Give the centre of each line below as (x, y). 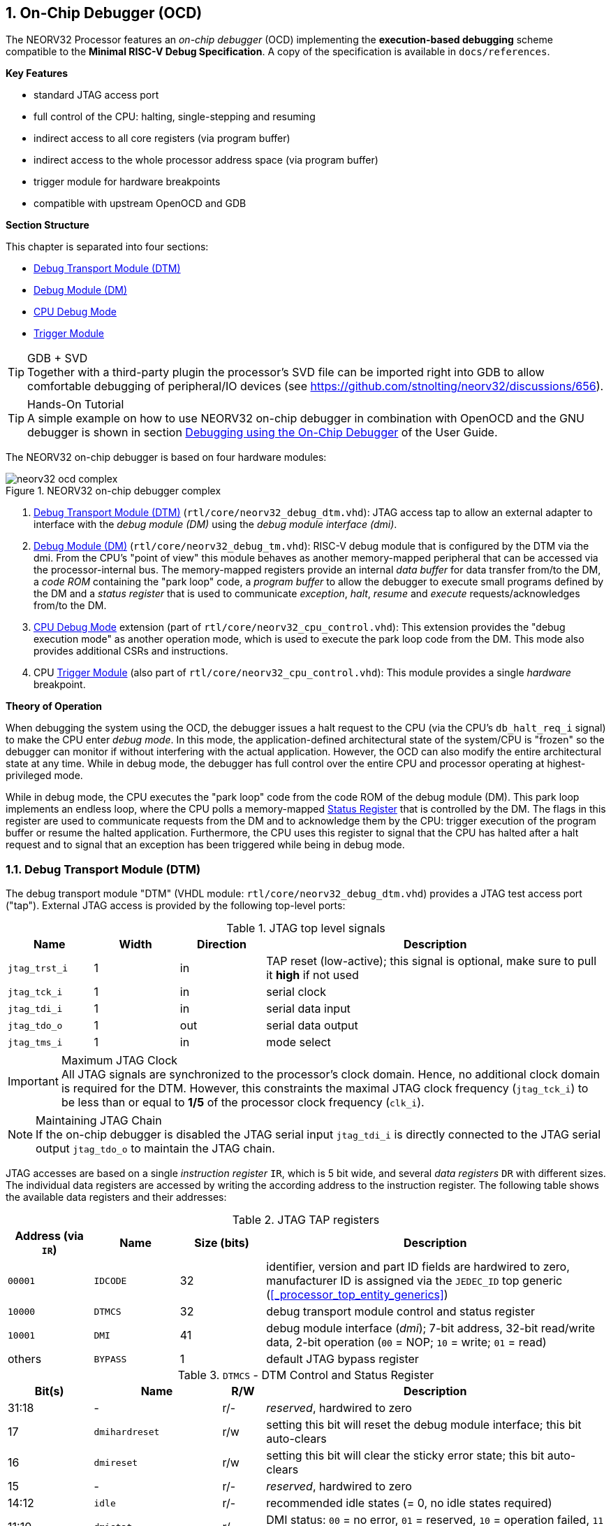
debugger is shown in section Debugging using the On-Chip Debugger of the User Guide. (263, 433)
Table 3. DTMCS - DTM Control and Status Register (306, 1375)
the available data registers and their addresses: (116, 1197)
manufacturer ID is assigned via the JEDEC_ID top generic (414, 1281)
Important (33, 1082)
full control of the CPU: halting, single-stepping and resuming (175, 117)
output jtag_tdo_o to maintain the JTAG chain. (155, 1149)
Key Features (37, 73)
